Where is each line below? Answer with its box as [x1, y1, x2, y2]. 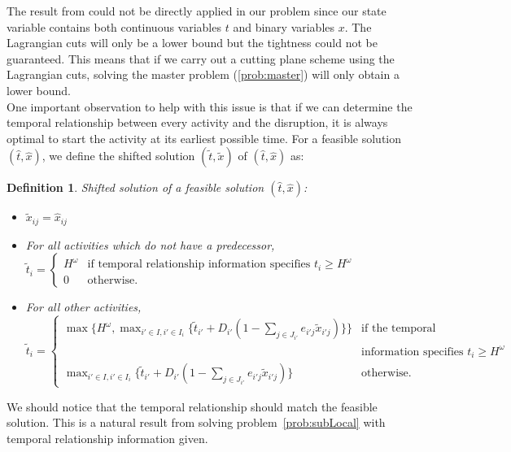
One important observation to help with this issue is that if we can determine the [7, 98, 413, 115]
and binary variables [233, 18, 335, 35]
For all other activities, [25, 298, 142, 315]
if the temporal [361, 323, 436, 335]
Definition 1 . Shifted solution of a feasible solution [7, 179, 264, 196]
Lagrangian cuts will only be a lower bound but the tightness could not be [7, 34, 378, 51]
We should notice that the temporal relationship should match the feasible [7, 398, 378, 415]
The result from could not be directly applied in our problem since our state [7, 2, 387, 19]
